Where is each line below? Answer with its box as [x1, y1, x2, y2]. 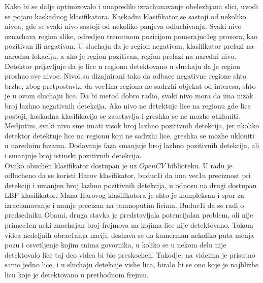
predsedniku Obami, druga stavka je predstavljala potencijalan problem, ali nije [5, 209, 253, 220]
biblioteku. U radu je [167, 160, 233, 170]
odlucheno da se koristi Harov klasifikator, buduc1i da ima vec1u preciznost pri [5, 170, 251, 181]
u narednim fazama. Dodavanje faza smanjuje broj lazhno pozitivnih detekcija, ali [5, 140, 259, 151]
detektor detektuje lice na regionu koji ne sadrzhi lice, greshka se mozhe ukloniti [5, 130, 254, 140]
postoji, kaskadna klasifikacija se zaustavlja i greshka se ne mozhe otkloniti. [5, 110, 240, 121]
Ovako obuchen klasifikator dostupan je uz [5, 160, 137, 170]
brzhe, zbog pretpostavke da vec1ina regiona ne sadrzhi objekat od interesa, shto [5, 80, 256, 91]
